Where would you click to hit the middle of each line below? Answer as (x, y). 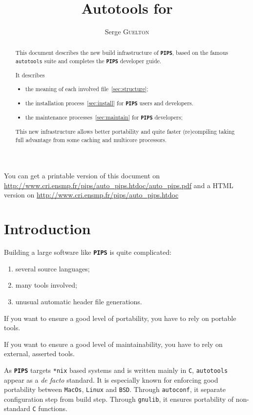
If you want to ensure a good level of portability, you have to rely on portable (120, 318)
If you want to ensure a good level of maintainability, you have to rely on (113, 344)
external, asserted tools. (39, 354)
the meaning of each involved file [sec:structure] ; (87, 89)
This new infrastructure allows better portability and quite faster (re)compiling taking (125, 131)
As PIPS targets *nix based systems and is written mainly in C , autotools (116, 370)
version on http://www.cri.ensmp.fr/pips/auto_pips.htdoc (91, 195)
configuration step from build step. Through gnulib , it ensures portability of (119, 399)
